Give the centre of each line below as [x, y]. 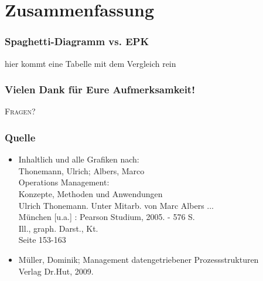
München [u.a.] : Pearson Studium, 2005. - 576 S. [107, 217]
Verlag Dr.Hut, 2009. [56, 271]
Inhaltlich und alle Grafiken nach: [79, 159]
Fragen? [20, 111]
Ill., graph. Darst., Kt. [58, 228]
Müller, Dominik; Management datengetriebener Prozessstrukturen [139, 259]
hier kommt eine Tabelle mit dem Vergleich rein [90, 63]
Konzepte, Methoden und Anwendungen [90, 194]
